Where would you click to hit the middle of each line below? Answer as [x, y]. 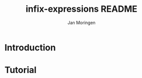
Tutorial [21, 70]
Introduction [30, 47]
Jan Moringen [81, 23]
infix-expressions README [81, 9]
